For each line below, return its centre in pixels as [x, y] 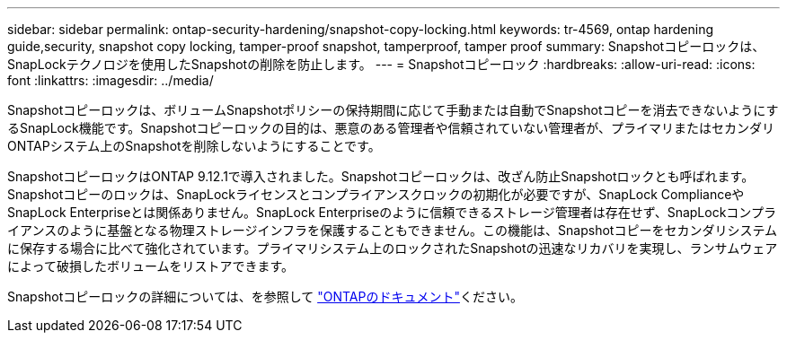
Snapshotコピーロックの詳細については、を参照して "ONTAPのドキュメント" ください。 [265, 296]
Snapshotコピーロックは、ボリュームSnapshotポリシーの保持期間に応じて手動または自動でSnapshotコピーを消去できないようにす [393, 110]
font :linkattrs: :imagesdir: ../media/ [111, 80]
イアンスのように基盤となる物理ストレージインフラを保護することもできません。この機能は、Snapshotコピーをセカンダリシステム [392, 230]
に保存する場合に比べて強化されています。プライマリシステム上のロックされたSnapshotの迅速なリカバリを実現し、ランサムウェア [393, 248]
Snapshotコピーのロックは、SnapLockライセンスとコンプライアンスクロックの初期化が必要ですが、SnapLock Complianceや [376, 194]
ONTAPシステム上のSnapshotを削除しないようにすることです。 [194, 146]
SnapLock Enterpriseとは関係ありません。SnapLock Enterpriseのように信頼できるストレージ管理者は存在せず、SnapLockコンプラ [392, 212]
